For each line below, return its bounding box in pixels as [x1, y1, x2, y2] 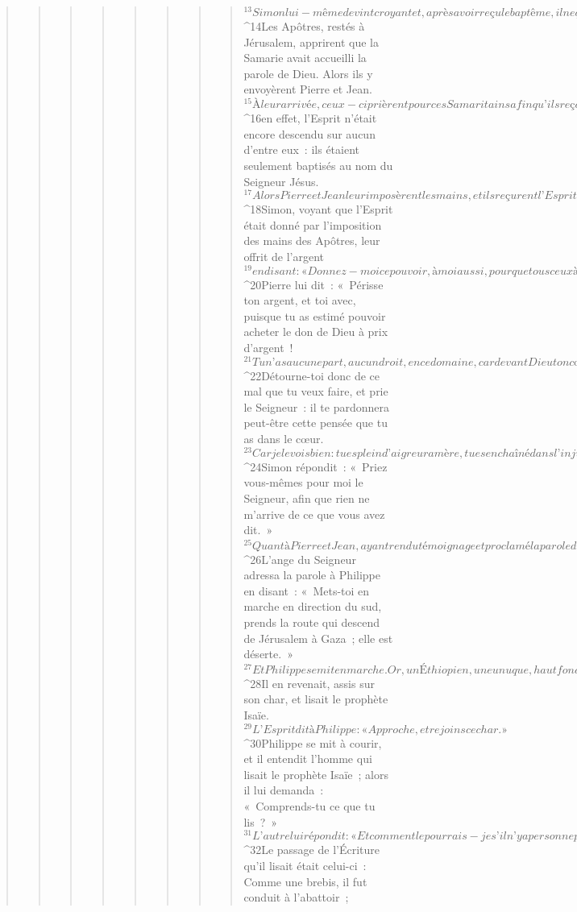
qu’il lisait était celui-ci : [243, 856, 367, 873]
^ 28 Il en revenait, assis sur [243, 674, 375, 691]
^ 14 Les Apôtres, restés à [243, 18, 365, 35]
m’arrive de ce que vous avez [243, 505, 385, 522]
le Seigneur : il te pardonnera [243, 398, 389, 415]
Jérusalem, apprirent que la [243, 33, 379, 50]
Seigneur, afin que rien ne [243, 489, 370, 506]
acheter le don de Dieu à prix [243, 323, 388, 340]
